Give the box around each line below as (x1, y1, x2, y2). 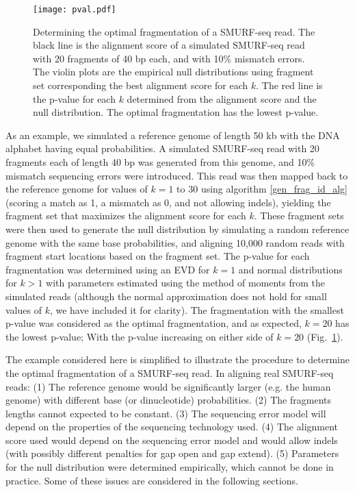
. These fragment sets (254, 208, 344, 223)
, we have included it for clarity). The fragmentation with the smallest (49, 302, 344, 317)
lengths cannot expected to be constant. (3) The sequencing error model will (5, 406, 326, 420)
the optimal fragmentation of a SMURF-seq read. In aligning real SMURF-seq (5, 365, 334, 380)
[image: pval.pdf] (33, 5, 116, 14)
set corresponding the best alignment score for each (33, 78, 248, 93)
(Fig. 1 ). (306, 329, 343, 343)
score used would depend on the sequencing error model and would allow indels (5, 432, 338, 447)
